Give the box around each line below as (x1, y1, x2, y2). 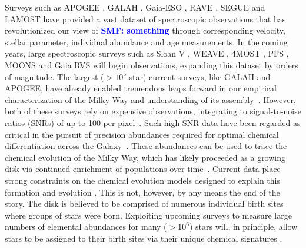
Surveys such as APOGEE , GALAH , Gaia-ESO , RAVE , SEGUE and (5, 1, 265, 13)
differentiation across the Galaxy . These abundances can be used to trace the (5, 140, 287, 152)
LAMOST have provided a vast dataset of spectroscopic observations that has (5, 12, 286, 25)
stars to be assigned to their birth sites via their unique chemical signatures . (5, 232, 282, 244)
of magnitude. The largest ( (5, 70, 104, 82)
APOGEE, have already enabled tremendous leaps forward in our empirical (5, 82, 277, 94)
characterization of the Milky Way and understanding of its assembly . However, (5, 93, 296, 105)
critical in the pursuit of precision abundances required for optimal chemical (5, 128, 279, 140)
